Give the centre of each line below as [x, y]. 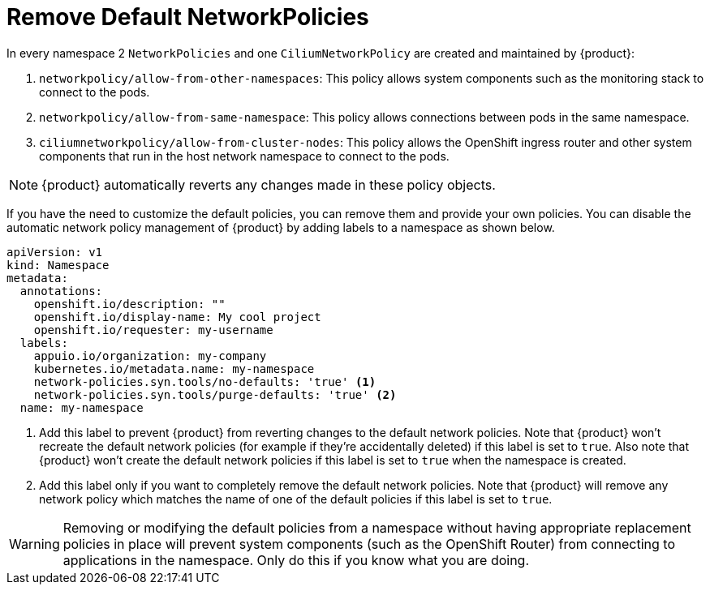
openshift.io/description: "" [129, 304]
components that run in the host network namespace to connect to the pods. [244, 156]
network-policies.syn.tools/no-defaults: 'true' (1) [205, 381]
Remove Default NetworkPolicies [188, 17]
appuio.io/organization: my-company [150, 355]
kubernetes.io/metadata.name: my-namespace [174, 368]
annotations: [61, 291]
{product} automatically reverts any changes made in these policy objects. [269, 184]
